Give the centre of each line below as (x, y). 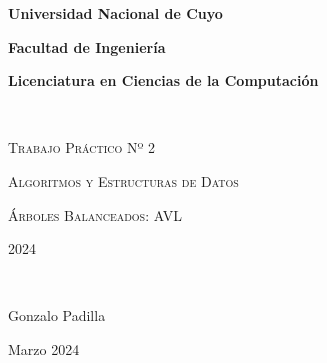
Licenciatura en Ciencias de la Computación (163, 80)
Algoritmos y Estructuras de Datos (123, 180)
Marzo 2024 (44, 348)
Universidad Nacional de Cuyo (115, 13)
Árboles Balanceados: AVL (95, 214)
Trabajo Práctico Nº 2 (81, 147)
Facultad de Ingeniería (87, 46)
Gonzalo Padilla (57, 315)
